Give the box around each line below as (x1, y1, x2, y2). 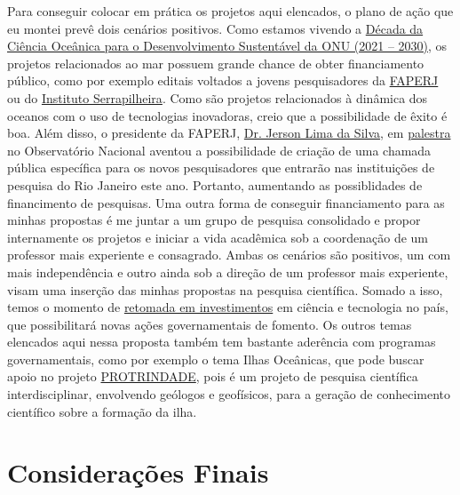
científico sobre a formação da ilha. (7, 402, 197, 420)
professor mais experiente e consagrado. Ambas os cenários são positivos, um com (7, 245, 451, 264)
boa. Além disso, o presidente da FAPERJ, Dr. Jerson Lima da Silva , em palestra (7, 124, 451, 142)
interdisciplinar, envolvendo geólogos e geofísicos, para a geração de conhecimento (7, 385, 450, 403)
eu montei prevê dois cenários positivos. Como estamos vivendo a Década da (7, 19, 424, 37)
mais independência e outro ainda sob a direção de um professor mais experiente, (7, 262, 448, 281)
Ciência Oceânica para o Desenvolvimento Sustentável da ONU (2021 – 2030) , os (7, 36, 448, 55)
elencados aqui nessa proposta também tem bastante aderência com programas (7, 332, 436, 351)
